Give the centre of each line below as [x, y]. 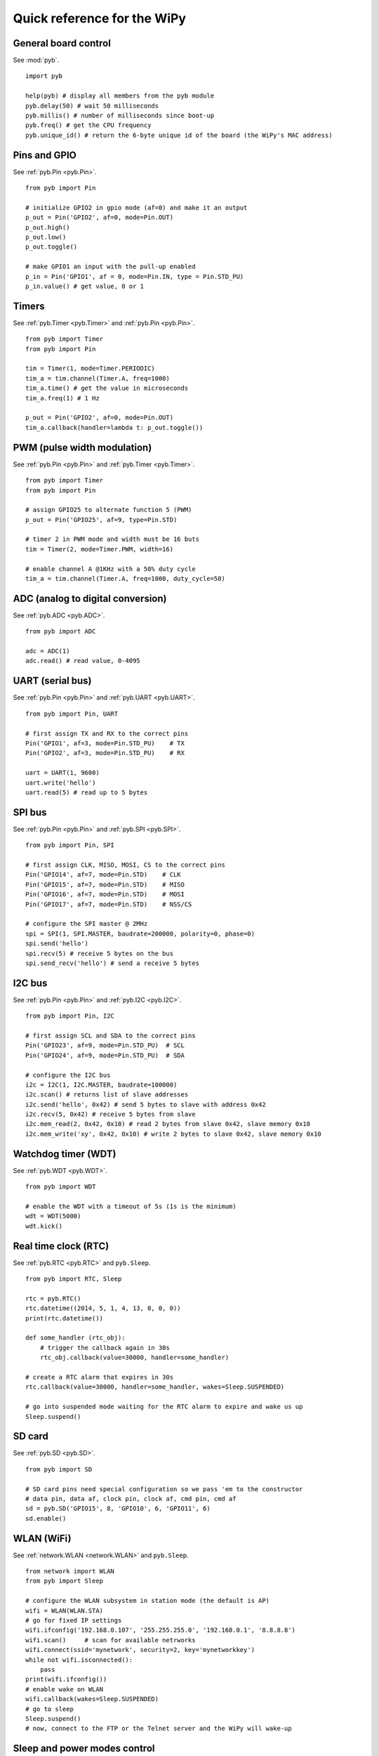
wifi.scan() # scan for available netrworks [111, 1640]
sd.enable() [46, 1518]
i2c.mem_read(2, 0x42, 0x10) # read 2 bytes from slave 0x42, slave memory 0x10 [168, 1124]
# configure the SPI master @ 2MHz [87, 924]
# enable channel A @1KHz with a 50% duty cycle [111, 569]
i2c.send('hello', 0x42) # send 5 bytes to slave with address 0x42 [146, 1104]
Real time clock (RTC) [61, 1246]
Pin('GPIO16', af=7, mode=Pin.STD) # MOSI [105, 895]
